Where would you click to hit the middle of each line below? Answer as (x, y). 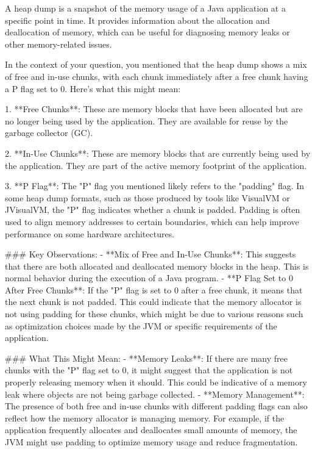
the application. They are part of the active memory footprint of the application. (156, 165)
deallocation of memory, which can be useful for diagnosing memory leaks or (147, 32)
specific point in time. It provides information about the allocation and (137, 20)
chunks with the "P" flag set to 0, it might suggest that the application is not (149, 370)
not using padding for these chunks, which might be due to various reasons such (154, 314)
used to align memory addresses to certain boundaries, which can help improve (152, 221)
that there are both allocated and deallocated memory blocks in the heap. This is (157, 266)
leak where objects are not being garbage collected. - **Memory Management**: (155, 394)
